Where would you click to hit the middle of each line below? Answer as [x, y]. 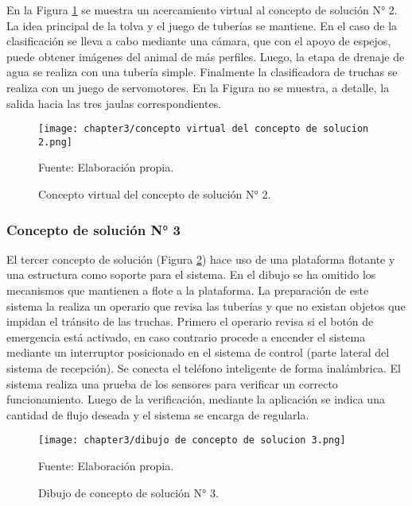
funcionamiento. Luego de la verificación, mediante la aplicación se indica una [196, 399]
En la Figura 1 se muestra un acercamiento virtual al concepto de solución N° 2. [202, 10]
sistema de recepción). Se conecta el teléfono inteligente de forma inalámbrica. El [204, 368]
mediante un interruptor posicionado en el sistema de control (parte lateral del [198, 352]
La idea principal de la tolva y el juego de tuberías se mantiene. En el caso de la [202, 25]
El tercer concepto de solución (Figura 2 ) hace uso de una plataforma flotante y [201, 259]
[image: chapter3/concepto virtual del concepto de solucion [204, 129]
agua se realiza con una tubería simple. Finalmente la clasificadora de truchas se [202, 72]
